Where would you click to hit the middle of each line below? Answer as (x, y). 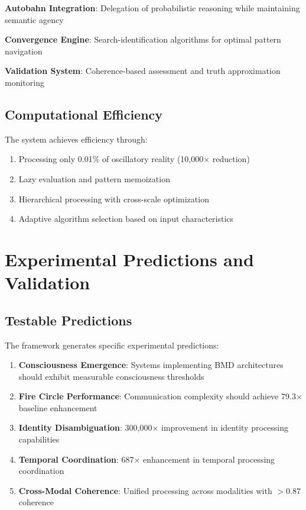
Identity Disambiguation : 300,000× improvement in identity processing (153, 427)
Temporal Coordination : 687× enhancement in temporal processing (147, 459)
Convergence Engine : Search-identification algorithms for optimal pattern (143, 39)
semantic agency (34, 19)
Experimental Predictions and (129, 259)
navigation (24, 51)
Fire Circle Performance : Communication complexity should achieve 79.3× (160, 396)
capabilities (39, 439)
